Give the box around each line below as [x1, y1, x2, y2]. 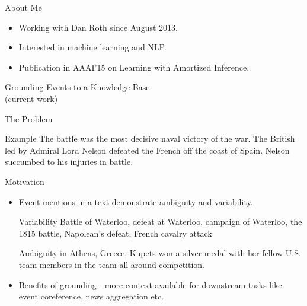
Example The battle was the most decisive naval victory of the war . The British [5, 132, 295, 145]
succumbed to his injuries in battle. [5, 155, 133, 168]
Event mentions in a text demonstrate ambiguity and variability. [18, 195, 253, 208]
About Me [5, 1, 42, 13]
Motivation [5, 175, 44, 187]
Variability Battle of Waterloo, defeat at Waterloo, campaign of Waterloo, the [18, 215, 302, 228]
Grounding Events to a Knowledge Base [5, 81, 150, 93]
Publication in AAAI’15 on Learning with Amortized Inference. [18, 60, 250, 73]
